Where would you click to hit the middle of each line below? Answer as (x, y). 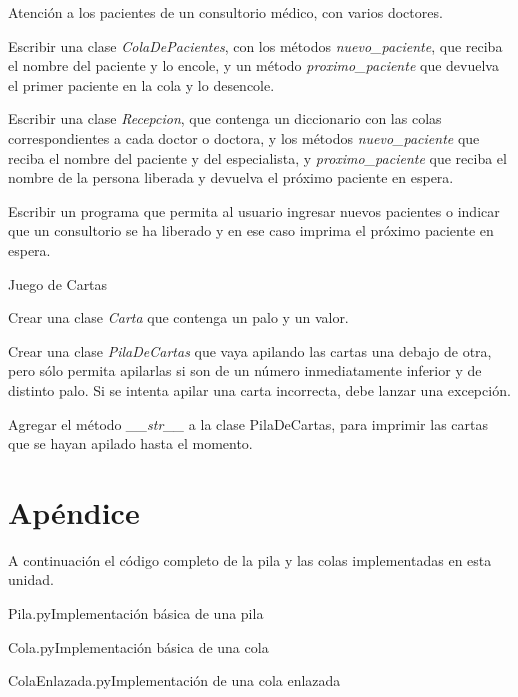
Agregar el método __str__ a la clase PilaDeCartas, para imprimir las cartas (248, 423)
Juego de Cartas (58, 283)
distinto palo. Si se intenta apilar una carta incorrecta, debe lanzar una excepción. (259, 389)
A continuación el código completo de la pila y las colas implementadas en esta (250, 559)
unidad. (31, 579)
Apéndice (74, 511)
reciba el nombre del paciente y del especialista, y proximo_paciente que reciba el (257, 157)
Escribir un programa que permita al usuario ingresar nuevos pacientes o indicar (254, 210)
